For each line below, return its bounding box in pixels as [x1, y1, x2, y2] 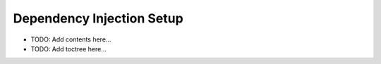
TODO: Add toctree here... [30, 44, 107, 53]
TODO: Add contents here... [30, 35, 111, 44]
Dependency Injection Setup [13, 11, 183, 26]
